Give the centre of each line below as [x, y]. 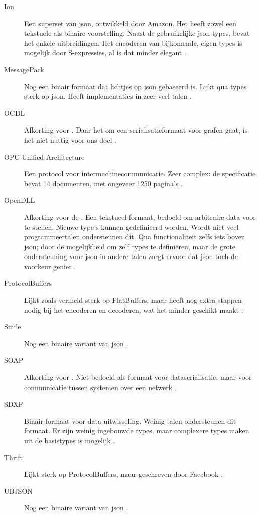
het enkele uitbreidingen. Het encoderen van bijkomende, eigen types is [133, 42]
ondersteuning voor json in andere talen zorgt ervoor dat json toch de [131, 256]
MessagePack [24, 69]
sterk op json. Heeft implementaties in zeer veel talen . [108, 96]
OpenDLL [20, 200]
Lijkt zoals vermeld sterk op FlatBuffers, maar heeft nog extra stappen [133, 300]
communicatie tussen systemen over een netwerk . [100, 387]
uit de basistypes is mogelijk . [70, 440]
